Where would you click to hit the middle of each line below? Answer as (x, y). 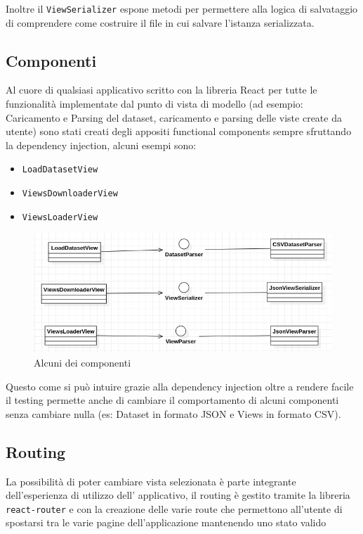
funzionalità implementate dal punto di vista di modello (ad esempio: (154, 104)
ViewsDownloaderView (70, 194)
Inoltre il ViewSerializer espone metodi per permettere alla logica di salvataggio (182, 8)
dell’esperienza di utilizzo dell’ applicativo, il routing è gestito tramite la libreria (178, 495)
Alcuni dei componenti (82, 362)
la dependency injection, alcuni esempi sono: (101, 145)
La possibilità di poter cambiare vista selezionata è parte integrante (151, 481)
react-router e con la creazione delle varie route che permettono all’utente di (174, 508)
